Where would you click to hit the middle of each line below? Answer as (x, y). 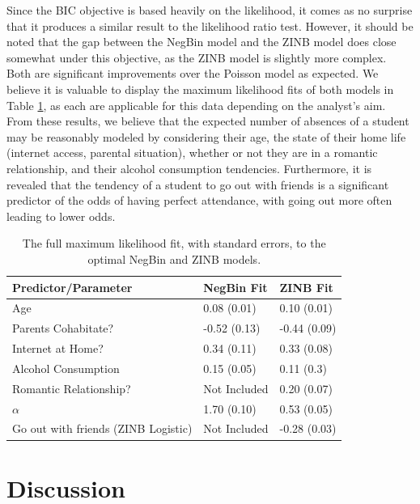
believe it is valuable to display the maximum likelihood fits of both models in (200, 89)
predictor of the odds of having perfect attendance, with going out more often (199, 200)
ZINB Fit (306, 287)
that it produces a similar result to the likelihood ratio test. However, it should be (210, 25)
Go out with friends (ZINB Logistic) (102, 428)
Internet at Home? (58, 348)
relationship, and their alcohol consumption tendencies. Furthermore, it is (189, 168)
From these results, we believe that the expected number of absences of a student (208, 121)
